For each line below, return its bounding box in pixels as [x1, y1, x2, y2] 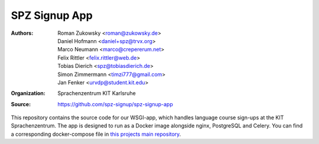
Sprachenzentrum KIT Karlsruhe [57, 90, 136, 97]
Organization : [11, 90, 45, 97]
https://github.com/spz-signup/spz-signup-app [57, 100, 174, 107]
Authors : [11, 30, 34, 37]
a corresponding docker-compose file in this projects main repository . [11, 130, 181, 138]
